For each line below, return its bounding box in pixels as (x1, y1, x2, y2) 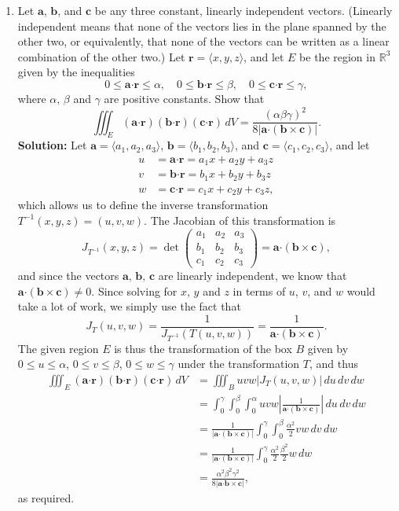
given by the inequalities (17, 64, 135, 80)
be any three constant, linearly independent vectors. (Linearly (94, 2, 393, 18)
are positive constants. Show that (104, 90, 265, 106)
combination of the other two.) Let (17, 48, 185, 64)
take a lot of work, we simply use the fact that (17, 298, 241, 314)
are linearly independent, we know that (158, 267, 347, 284)
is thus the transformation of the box (114, 340, 292, 356)
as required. (17, 489, 75, 505)
